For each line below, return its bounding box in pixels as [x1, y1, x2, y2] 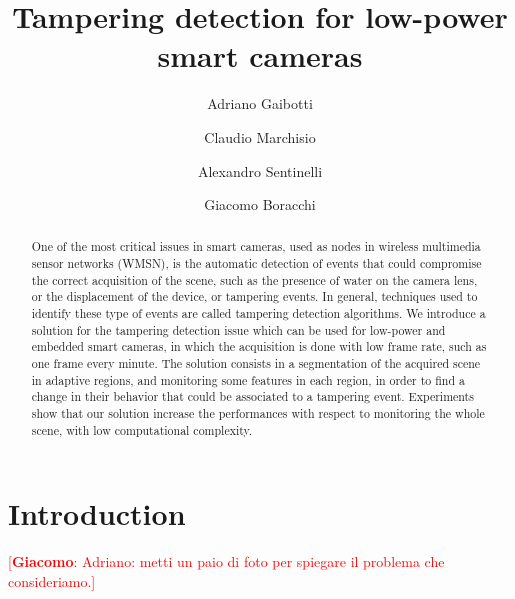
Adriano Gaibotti [207, 93, 313, 114]
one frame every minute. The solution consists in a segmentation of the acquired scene [31, 355, 481, 372]
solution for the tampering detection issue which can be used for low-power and [31, 321, 446, 338]
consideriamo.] [8, 570, 96, 591]
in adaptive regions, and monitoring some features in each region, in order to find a [31, 371, 465, 388]
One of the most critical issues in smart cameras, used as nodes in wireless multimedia [31, 238, 481, 255]
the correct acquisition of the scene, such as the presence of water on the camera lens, [31, 271, 478, 288]
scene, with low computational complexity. [31, 421, 253, 438]
